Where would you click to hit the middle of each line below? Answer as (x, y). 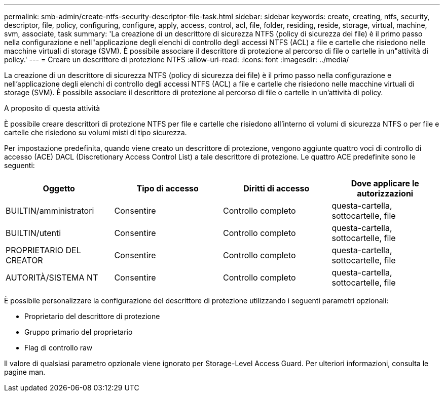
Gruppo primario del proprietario (79, 332)
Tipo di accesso (168, 188)
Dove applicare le (385, 183)
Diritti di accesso (276, 188)
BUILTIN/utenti (33, 233)
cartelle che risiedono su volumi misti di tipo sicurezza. (96, 132)
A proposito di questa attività (52, 108)
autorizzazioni (385, 193)
